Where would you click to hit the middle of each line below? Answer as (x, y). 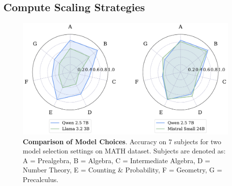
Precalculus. (41, 179)
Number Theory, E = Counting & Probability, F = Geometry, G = (123, 170)
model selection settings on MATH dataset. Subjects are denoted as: (124, 151)
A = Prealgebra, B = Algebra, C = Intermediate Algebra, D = (116, 160)
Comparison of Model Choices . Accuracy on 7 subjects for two (122, 141)
